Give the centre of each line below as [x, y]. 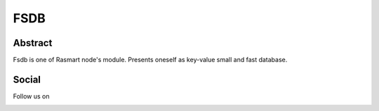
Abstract [33, 43]
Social [27, 79]
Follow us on [31, 96]
